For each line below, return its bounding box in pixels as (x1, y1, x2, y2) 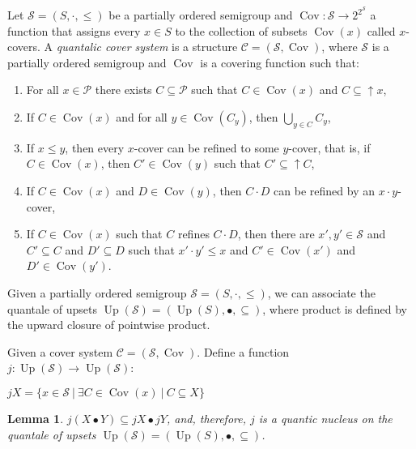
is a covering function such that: (200, 53, 359, 71)
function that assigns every (7, 22, 141, 39)
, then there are (237, 225, 315, 242)
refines (177, 225, 210, 242)
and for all (116, 109, 168, 126)
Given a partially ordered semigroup (7, 284, 187, 301)
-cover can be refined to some (134, 139, 279, 156)
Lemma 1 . (7, 409, 64, 426)
